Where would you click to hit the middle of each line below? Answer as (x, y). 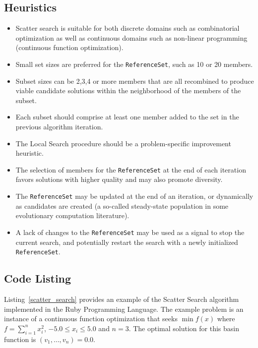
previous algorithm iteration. (59, 127)
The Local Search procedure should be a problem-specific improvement (123, 143)
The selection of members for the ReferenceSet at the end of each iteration (131, 169)
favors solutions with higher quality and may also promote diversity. (119, 179)
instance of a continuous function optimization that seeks (91, 319)
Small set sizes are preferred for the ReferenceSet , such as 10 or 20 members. (134, 64)
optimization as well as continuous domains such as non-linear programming (131, 37)
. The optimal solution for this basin (184, 328)
